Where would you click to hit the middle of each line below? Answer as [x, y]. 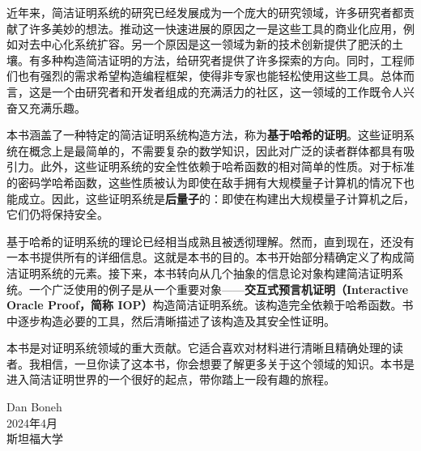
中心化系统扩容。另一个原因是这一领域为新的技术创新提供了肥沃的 [216, 44]
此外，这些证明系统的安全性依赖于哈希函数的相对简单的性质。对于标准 [227, 166]
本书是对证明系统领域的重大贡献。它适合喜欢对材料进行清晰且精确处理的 [199, 348]
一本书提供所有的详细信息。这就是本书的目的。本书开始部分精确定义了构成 [205, 257]
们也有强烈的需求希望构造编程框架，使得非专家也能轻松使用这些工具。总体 [205, 76]
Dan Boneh [34, 407]
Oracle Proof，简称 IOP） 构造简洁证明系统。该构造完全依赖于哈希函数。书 [210, 305]
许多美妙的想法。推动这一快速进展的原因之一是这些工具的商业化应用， [216, 28]
